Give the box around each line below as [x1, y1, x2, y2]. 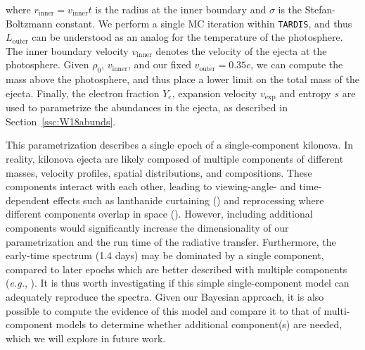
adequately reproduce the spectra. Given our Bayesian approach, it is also [6, 289, 324, 304]
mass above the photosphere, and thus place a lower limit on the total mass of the [6, 72, 359, 87]
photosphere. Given [6, 57, 89, 72]
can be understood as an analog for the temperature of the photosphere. [32, 30, 343, 44]
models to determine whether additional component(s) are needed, [56, 317, 342, 332]
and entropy [279, 85, 331, 100]
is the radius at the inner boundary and [95, 2, 267, 16]
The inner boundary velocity [6, 43, 129, 58]
